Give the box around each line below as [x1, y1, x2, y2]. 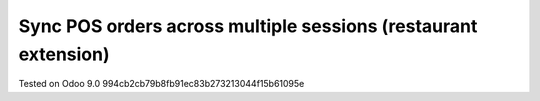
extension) [18, 43, 110, 65]
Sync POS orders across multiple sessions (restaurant [18, 15, 478, 37]
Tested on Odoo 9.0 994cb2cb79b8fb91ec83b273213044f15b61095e [18, 78, 305, 90]
